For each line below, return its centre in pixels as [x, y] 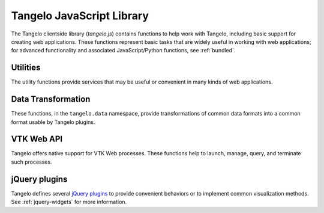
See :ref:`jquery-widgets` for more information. [69, 202]
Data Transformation [51, 99]
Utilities [26, 68]
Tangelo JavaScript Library [80, 16]
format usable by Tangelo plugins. [53, 122]
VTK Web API [37, 139]
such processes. [31, 162]
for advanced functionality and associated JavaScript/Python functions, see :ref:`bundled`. [123, 51]
